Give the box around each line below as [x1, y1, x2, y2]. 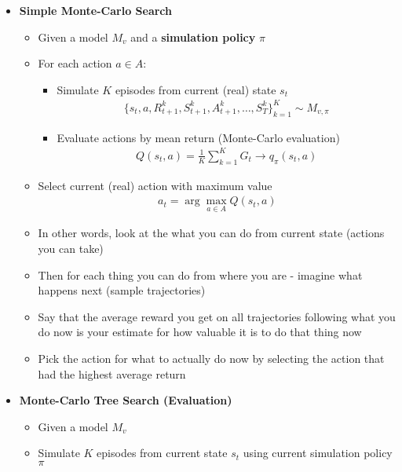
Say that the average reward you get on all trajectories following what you [38, 308, 396, 324]
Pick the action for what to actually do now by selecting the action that [38, 350, 385, 367]
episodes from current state [97, 445, 228, 461]
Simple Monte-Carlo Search [19, 2, 173, 18]
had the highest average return [38, 365, 186, 382]
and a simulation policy [130, 28, 256, 45]
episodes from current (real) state [115, 81, 276, 97]
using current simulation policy [243, 445, 393, 461]
